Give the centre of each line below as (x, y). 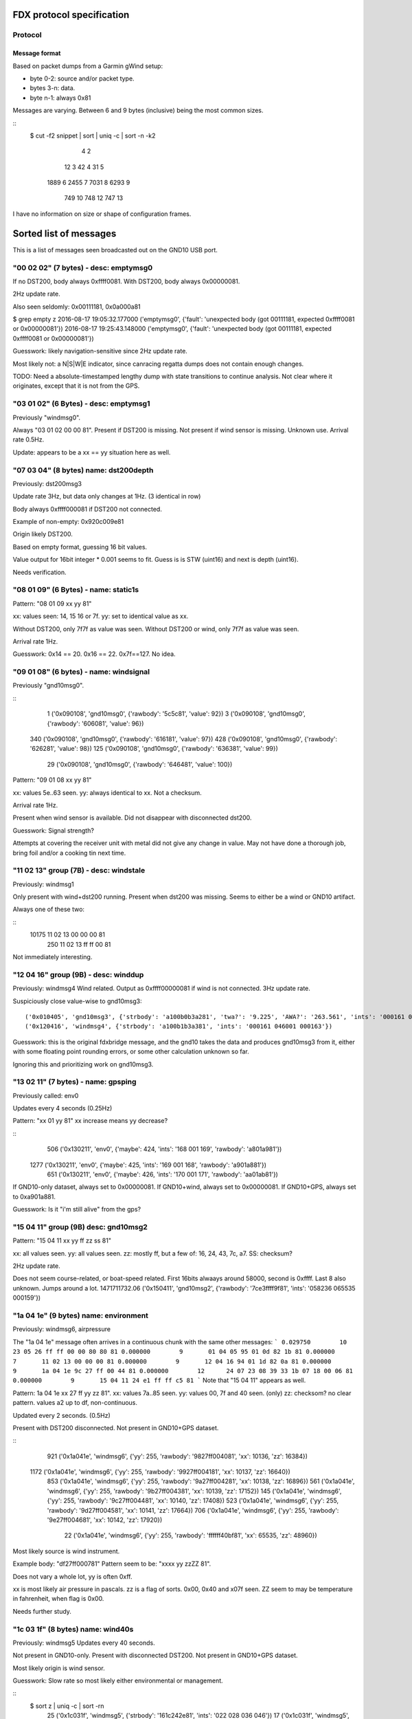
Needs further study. (42, 1611)
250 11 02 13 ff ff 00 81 (79, 944)
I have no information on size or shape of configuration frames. (102, 214)
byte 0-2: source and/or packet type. (82, 78)
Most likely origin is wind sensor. (59, 1668)
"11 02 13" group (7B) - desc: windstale (79, 871)
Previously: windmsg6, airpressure (62, 1329)
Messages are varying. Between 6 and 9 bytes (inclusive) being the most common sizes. (138, 111)
